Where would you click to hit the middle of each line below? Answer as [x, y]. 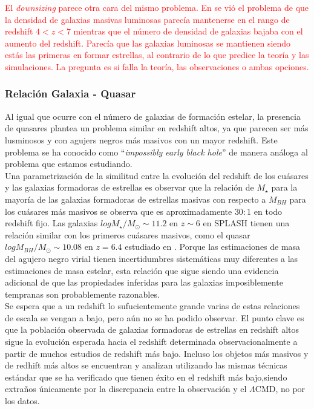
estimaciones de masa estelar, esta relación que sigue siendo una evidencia [142, 270]
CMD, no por [280, 389]
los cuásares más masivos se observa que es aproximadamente [119, 211]
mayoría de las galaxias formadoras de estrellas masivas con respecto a [136, 199]
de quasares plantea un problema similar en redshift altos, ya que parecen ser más [157, 128]
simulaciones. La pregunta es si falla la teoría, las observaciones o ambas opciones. [157, 66]
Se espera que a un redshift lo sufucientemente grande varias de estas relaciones [152, 306]
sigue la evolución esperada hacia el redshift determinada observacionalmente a [151, 342]
